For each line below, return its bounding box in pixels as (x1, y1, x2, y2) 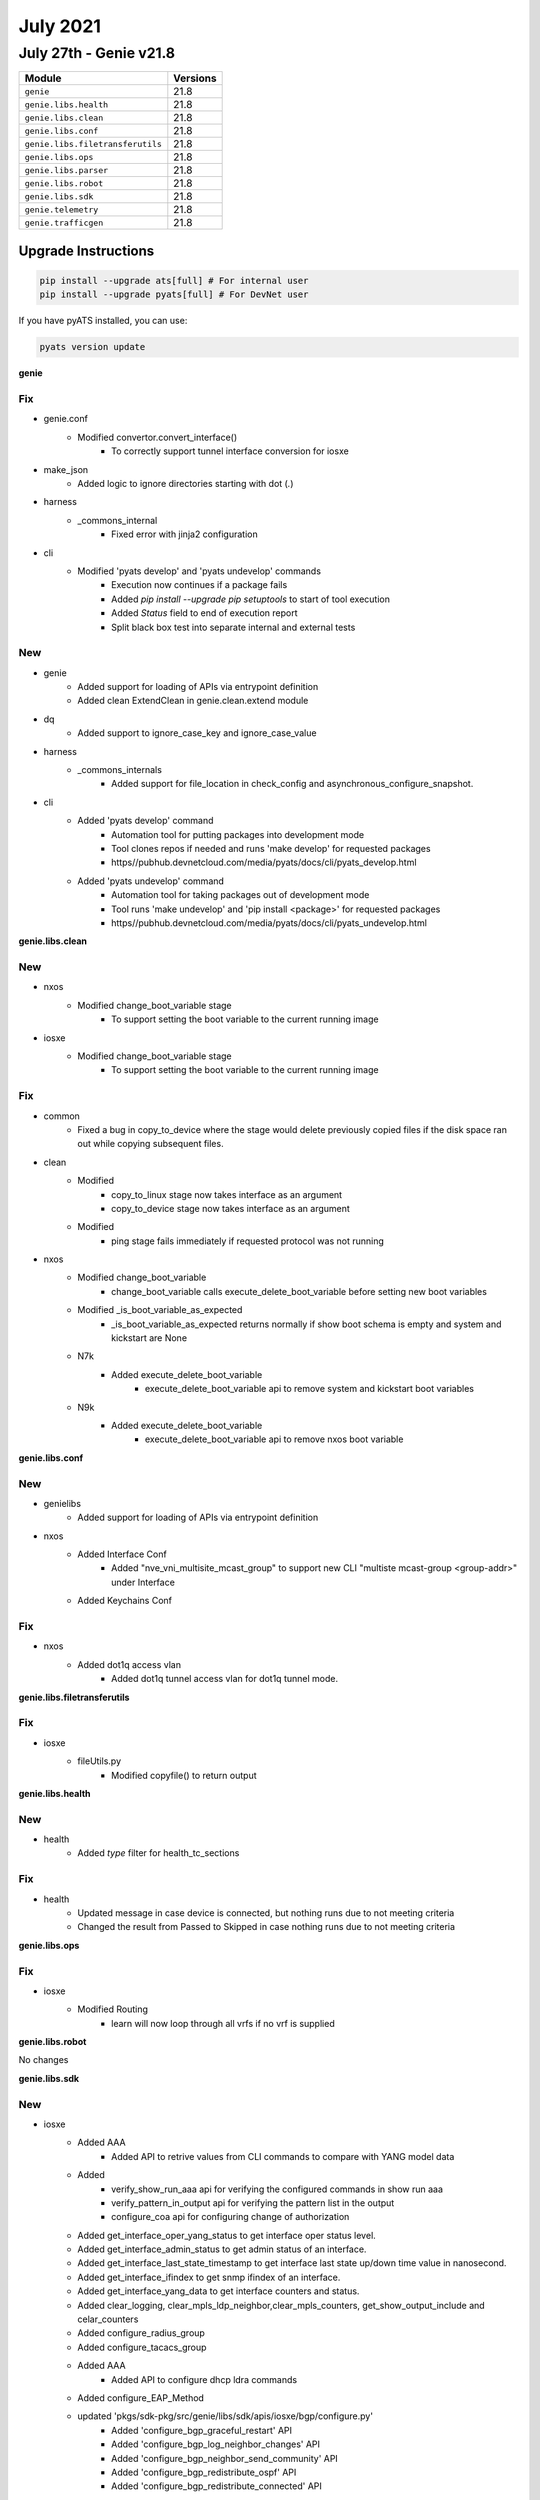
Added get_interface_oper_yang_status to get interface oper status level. (77, 2229, 377, 2241)
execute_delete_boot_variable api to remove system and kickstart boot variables (145, 1383, 475, 1395)
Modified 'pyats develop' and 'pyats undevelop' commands (77, 565, 322, 577)
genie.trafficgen (24, 217, 104, 228)
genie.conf (43, 413, 89, 425)
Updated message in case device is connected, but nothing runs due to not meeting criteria (77, 1906, 455, 1919)
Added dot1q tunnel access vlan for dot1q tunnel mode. (111, 1673, 339, 1685)
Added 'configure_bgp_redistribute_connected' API (111, 2480, 322, 2492)
